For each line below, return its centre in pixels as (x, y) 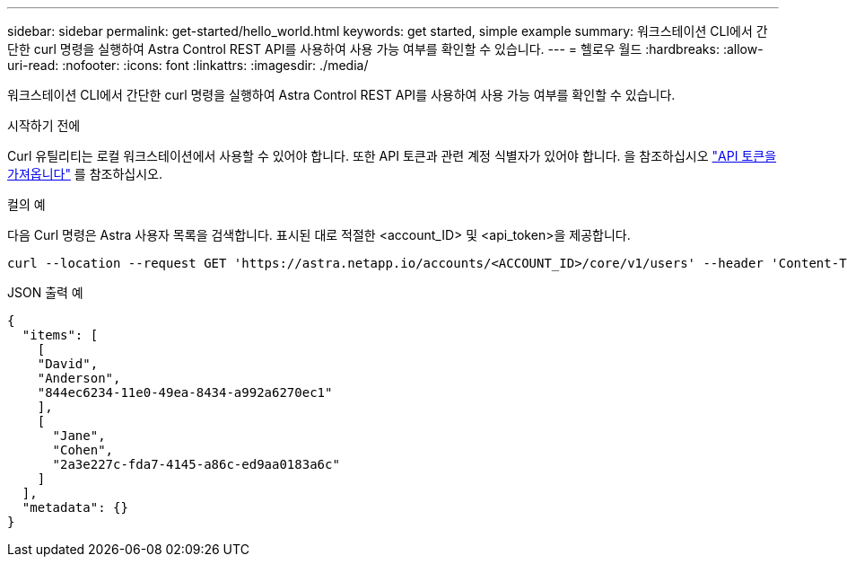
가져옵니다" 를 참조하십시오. (85, 174)
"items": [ (60, 335)
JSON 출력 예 (45, 292)
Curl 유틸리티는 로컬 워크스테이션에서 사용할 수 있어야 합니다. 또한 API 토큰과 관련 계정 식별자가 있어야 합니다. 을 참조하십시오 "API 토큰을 (392, 156)
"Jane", (79, 436)
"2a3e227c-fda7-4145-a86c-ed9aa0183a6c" (196, 464)
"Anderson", (79, 378)
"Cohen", (83, 450)
